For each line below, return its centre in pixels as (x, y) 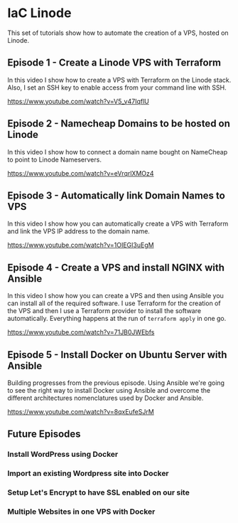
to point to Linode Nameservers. (54, 159)
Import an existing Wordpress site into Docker (88, 473)
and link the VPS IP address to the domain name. (79, 231)
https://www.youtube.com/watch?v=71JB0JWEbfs (81, 332)
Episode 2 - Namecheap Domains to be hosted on (119, 123)
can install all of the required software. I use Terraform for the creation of (114, 303)
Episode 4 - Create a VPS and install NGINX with (116, 267)
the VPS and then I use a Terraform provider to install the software (104, 311)
